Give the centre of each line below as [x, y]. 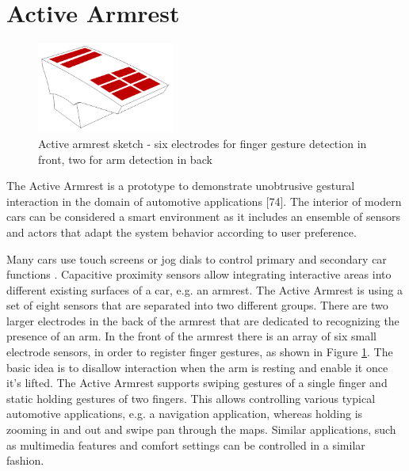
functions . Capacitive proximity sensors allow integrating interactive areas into [199, 274]
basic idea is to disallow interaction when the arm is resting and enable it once [197, 367]
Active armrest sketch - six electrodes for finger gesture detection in [203, 143]
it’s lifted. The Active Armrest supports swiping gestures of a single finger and [197, 383]
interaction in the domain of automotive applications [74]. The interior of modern [204, 201]
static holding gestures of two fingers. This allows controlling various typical [191, 398]
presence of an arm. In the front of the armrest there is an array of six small [191, 336]
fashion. [25, 460]
